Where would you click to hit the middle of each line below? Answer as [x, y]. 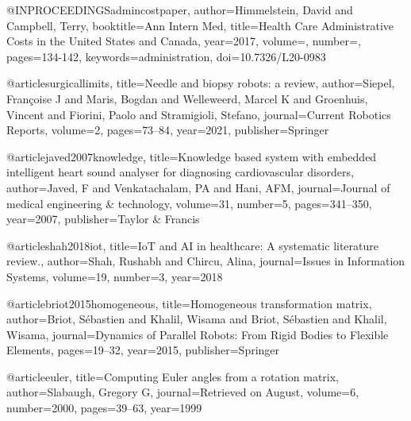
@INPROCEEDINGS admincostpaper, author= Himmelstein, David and [180, 10]
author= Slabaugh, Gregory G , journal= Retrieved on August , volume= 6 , [183, 392]
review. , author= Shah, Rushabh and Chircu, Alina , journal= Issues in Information [206, 261]
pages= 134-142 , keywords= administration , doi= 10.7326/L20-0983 [166, 56]
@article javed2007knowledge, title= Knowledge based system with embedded [192, 156]
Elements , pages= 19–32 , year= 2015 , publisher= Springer [143, 350]
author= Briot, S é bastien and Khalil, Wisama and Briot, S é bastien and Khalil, [197, 319]
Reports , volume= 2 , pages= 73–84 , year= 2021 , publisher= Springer [168, 130]
